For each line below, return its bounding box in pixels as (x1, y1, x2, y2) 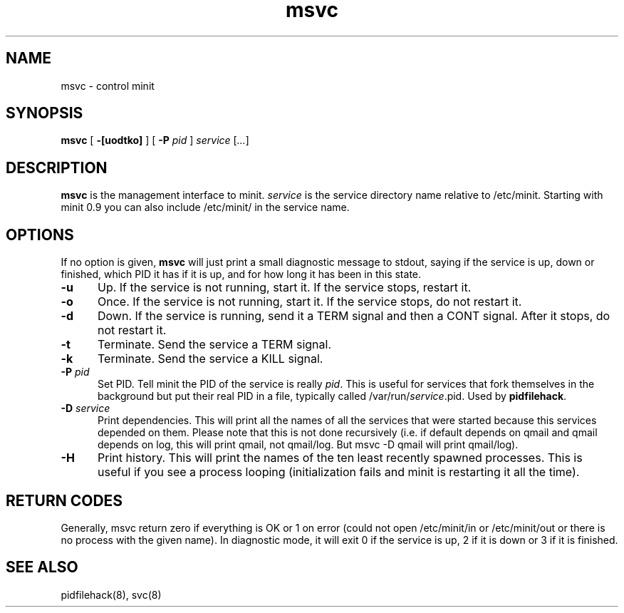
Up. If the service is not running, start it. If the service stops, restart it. (97, 280, 472, 295)
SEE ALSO (6, 558, 78, 577)
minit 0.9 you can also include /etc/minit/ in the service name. (61, 201, 350, 214)
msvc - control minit (61, 79, 155, 92)
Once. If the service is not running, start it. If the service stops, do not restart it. (97, 294, 522, 309)
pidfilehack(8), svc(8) (61, 588, 162, 601)
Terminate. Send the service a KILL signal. (97, 351, 323, 366)
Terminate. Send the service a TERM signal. (97, 337, 331, 352)
